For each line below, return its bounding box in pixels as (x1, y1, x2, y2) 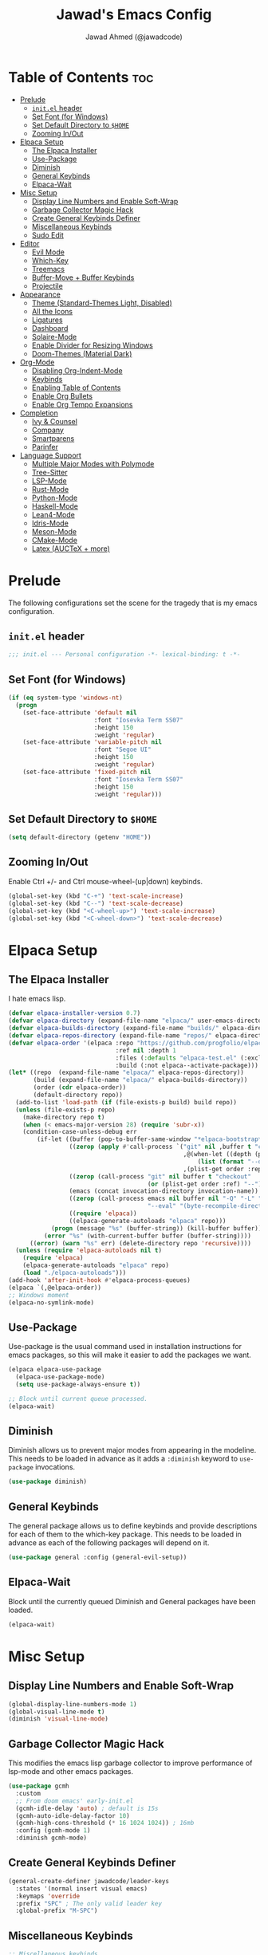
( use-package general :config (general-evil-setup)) (8, 1553, 187, 1562)
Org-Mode (19, 357, 55, 367)
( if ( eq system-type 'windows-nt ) (8, 694, 124, 702)
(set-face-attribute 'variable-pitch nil (22, 738, 162, 746)
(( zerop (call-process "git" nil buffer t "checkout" (69, 1172, 251, 1181)
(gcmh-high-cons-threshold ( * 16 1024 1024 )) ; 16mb (15, 1819, 195, 1827)
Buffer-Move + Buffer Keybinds (31, 273, 135, 282)
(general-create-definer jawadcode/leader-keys (8, 1877, 170, 1885)
